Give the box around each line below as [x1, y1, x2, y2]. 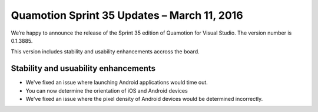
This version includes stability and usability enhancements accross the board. [11, 48, 200, 55]
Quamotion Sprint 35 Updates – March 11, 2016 [11, 9, 244, 22]
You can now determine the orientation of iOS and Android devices [25, 87, 188, 94]
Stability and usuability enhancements [11, 63, 156, 73]
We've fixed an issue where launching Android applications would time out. [25, 79, 208, 86]
